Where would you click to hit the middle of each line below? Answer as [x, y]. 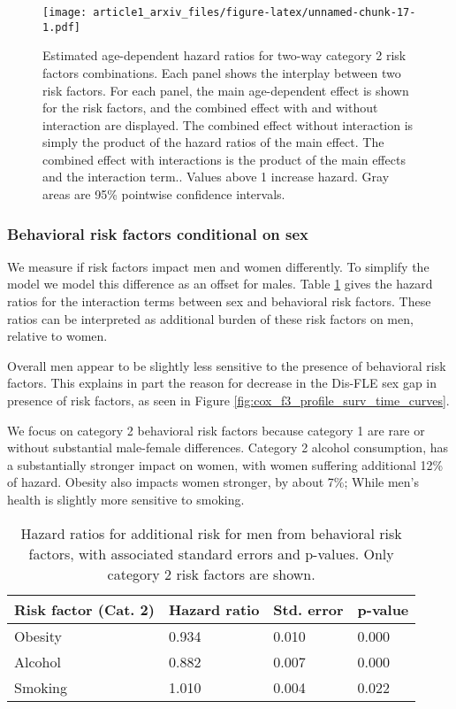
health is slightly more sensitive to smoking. [126, 499]
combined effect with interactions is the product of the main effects [224, 159]
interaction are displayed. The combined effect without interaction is [228, 124]
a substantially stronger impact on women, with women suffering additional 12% [225, 464]
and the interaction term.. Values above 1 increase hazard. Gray [216, 177]
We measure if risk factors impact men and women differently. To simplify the [218, 266]
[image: [65, 12]
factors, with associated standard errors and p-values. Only [211, 553]
